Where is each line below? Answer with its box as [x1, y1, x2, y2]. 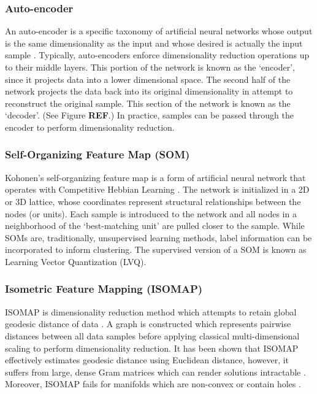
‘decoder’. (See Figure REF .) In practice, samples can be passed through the [5, 109, 294, 122]
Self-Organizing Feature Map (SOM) [5, 147, 190, 162]
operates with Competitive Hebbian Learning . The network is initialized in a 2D [5, 183, 310, 196]
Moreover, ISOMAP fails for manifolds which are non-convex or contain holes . [5, 377, 301, 390]
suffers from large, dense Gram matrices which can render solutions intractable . [5, 365, 306, 378]
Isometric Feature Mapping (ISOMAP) [5, 281, 203, 296]
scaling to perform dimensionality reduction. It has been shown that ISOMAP [5, 341, 299, 354]
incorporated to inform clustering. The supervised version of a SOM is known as [5, 243, 307, 256]
